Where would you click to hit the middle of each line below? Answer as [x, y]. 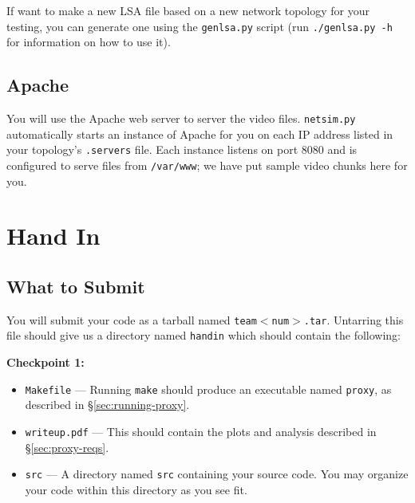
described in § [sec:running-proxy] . [107, 405]
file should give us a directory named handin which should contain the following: [204, 335]
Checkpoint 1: [45, 362]
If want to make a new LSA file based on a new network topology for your [188, 10]
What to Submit [76, 286]
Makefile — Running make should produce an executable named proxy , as [208, 389]
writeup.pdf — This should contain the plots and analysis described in [201, 431]
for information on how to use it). [89, 42]
